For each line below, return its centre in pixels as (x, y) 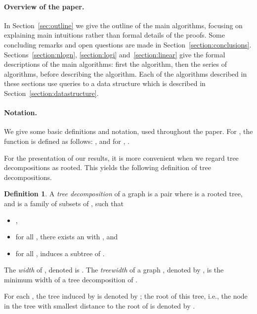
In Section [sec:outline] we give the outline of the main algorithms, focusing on (123, 25)
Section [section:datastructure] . (51, 93)
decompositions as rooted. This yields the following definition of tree (107, 167)
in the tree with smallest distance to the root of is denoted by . (100, 306)
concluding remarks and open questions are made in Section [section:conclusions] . (128, 44)
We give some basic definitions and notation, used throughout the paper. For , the (128, 131)
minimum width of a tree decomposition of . (71, 279)
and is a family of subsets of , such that (64, 203)
